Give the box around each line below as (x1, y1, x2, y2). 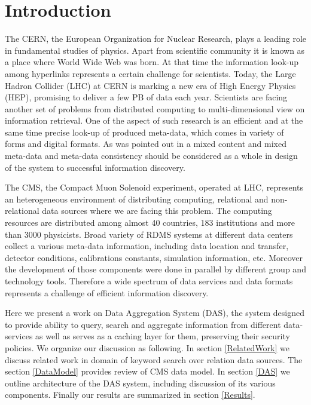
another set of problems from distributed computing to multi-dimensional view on (5, 102, 305, 115)
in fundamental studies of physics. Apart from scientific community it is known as (5, 44, 305, 56)
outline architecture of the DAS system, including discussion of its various (5, 376, 276, 389)
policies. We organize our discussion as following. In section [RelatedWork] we (5, 341, 290, 354)
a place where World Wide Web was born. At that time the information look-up (5, 56, 299, 68)
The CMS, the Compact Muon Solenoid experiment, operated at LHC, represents (5, 181, 304, 194)
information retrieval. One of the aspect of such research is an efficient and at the (5, 114, 303, 127)
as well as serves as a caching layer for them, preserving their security (35, 330, 290, 342)
